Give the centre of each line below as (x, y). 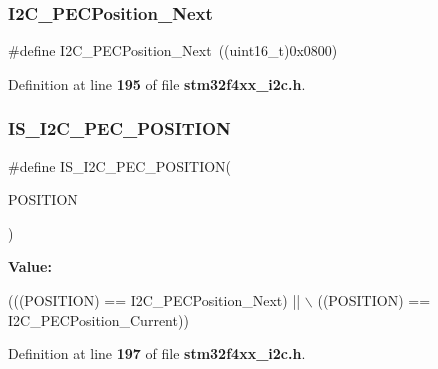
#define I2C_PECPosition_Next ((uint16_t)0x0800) (173, 50)
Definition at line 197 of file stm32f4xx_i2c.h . (157, 353)
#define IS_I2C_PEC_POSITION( (120, 165)
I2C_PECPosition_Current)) (98, 319)
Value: (30, 266)
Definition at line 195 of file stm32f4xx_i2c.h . (157, 83)
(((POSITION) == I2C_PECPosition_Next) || (154, 300)
